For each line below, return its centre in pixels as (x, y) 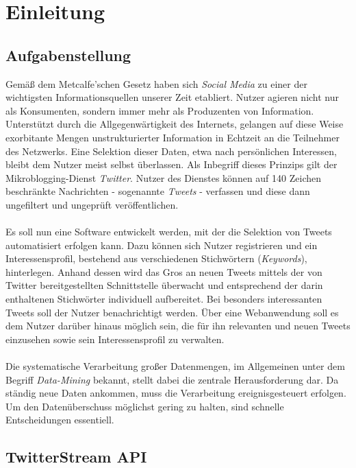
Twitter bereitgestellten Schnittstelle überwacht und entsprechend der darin (164, 285)
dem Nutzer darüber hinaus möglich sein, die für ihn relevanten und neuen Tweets (178, 326)
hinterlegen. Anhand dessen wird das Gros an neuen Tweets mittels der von (164, 271)
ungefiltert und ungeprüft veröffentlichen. (92, 204)
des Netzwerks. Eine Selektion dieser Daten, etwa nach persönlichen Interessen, (171, 151)
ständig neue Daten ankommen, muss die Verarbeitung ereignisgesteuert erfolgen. (176, 393)
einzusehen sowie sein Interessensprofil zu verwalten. (115, 339)
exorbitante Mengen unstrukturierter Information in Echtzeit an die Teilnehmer (173, 137)
